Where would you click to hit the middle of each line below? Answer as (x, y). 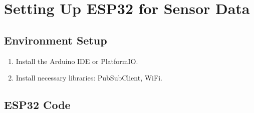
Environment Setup (56, 40)
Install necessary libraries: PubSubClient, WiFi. (89, 78)
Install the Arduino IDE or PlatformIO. (77, 61)
